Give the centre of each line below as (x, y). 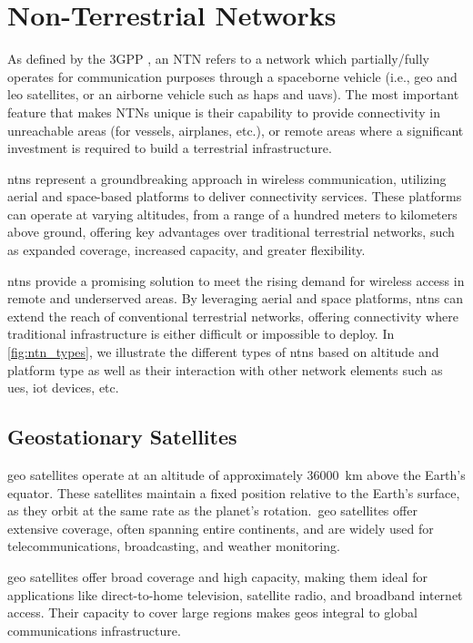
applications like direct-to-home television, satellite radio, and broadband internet (235, 594)
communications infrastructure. (94, 630)
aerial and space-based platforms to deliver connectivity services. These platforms (235, 196)
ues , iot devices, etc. (63, 388)
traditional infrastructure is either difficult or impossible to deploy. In (201, 334)
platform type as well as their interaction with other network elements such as (225, 369)
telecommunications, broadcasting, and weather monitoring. (174, 546)
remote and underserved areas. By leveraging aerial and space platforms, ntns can (235, 298)
